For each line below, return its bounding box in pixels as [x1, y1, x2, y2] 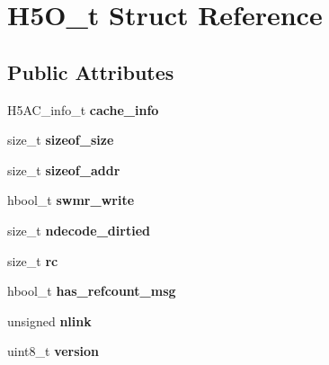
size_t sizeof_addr [7, 160, 120, 179]
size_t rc [7, 251, 58, 270]
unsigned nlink [7, 311, 92, 330]
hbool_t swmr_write [7, 191, 135, 209]
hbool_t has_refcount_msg [7, 281, 176, 300]
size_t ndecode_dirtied [7, 220, 150, 239]
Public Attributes [7, 58, 174, 85]
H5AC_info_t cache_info [7, 100, 159, 119]
